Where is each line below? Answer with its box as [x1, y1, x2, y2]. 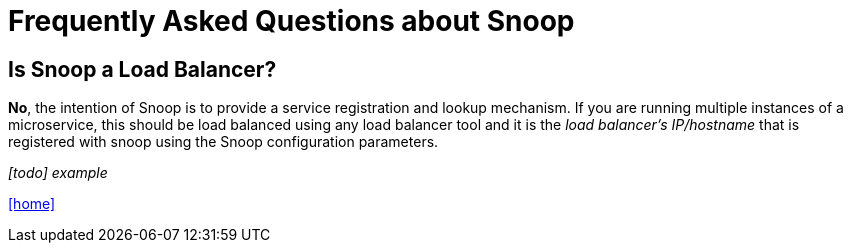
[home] [8, 195, 56, 213]
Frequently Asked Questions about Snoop [8, 4, 575, 38]
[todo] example [8, 164, 108, 182]
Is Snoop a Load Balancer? [8, 56, 277, 82]
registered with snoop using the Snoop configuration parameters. [8, 133, 439, 151]
